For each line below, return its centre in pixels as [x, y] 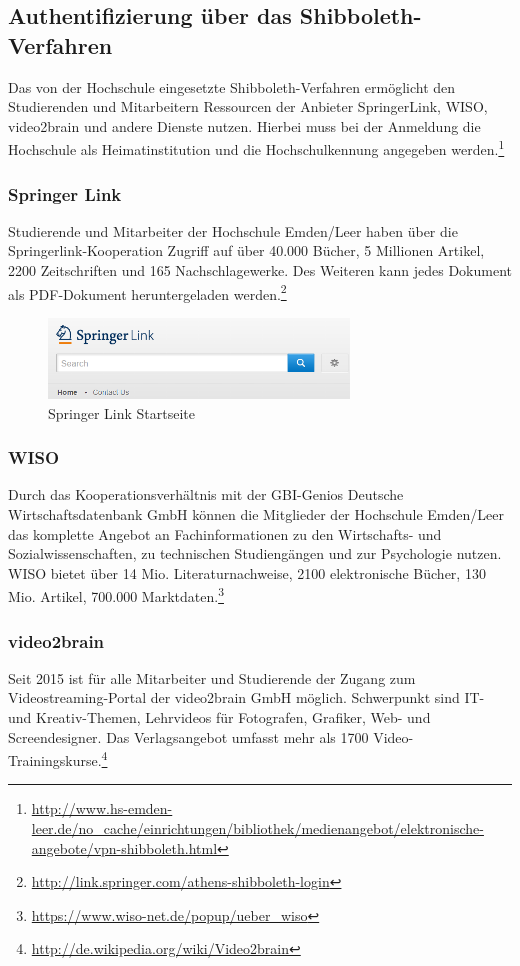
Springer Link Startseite [122, 412]
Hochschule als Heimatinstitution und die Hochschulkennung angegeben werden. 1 [256, 148]
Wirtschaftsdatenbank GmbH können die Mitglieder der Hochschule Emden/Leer [256, 514]
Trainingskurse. [55, 759]
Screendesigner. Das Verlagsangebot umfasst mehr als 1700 [188, 736]
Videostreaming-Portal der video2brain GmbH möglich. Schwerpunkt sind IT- [246, 697]
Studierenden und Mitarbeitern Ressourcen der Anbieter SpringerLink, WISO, [248, 106]
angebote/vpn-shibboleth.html [124, 847]
